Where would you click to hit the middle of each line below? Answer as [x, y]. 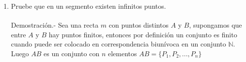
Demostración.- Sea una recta [55, 25]
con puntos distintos [138, 25]
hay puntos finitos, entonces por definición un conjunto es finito [143, 34]
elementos [122, 53]
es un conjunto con [72, 53]
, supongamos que [215, 25]
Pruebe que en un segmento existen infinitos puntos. [88, 6]
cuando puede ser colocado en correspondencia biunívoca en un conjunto [118, 44]
